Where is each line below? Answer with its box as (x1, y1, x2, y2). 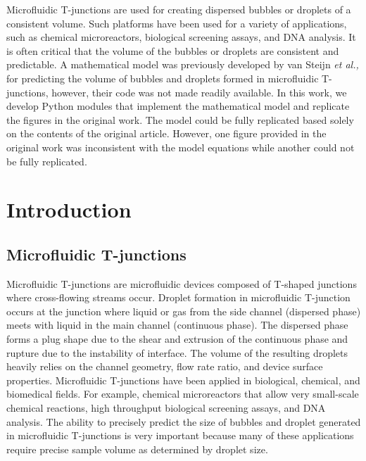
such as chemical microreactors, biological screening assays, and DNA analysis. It (6, 30, 356, 44)
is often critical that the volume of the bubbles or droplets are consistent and (6, 43, 339, 58)
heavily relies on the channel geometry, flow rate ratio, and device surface (6, 359, 323, 374)
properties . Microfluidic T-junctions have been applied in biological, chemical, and (6, 372, 360, 387)
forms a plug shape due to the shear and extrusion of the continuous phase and (6, 331, 348, 346)
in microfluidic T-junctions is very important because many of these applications (6, 428, 354, 443)
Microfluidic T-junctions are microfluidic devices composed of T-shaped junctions (6, 276, 357, 291)
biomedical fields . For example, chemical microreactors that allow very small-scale (6, 386, 359, 401)
